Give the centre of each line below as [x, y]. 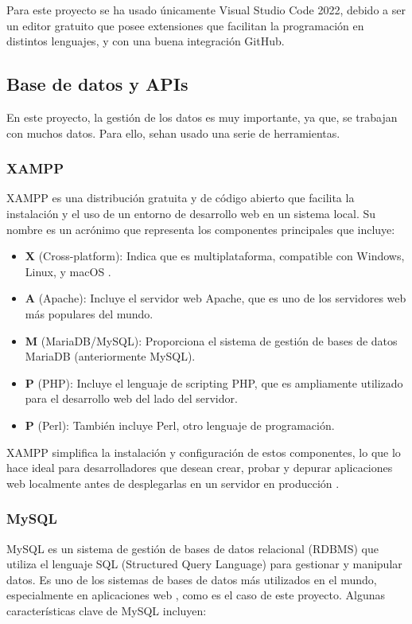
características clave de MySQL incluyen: [107, 610]
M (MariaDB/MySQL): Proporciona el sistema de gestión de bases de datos [211, 340]
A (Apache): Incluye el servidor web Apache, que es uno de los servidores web [216, 298]
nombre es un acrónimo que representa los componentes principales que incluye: [201, 229]
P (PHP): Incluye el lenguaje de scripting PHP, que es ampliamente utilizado [214, 382]
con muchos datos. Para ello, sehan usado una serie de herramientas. [173, 133]
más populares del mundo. [89, 313]
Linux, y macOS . [68, 271]
